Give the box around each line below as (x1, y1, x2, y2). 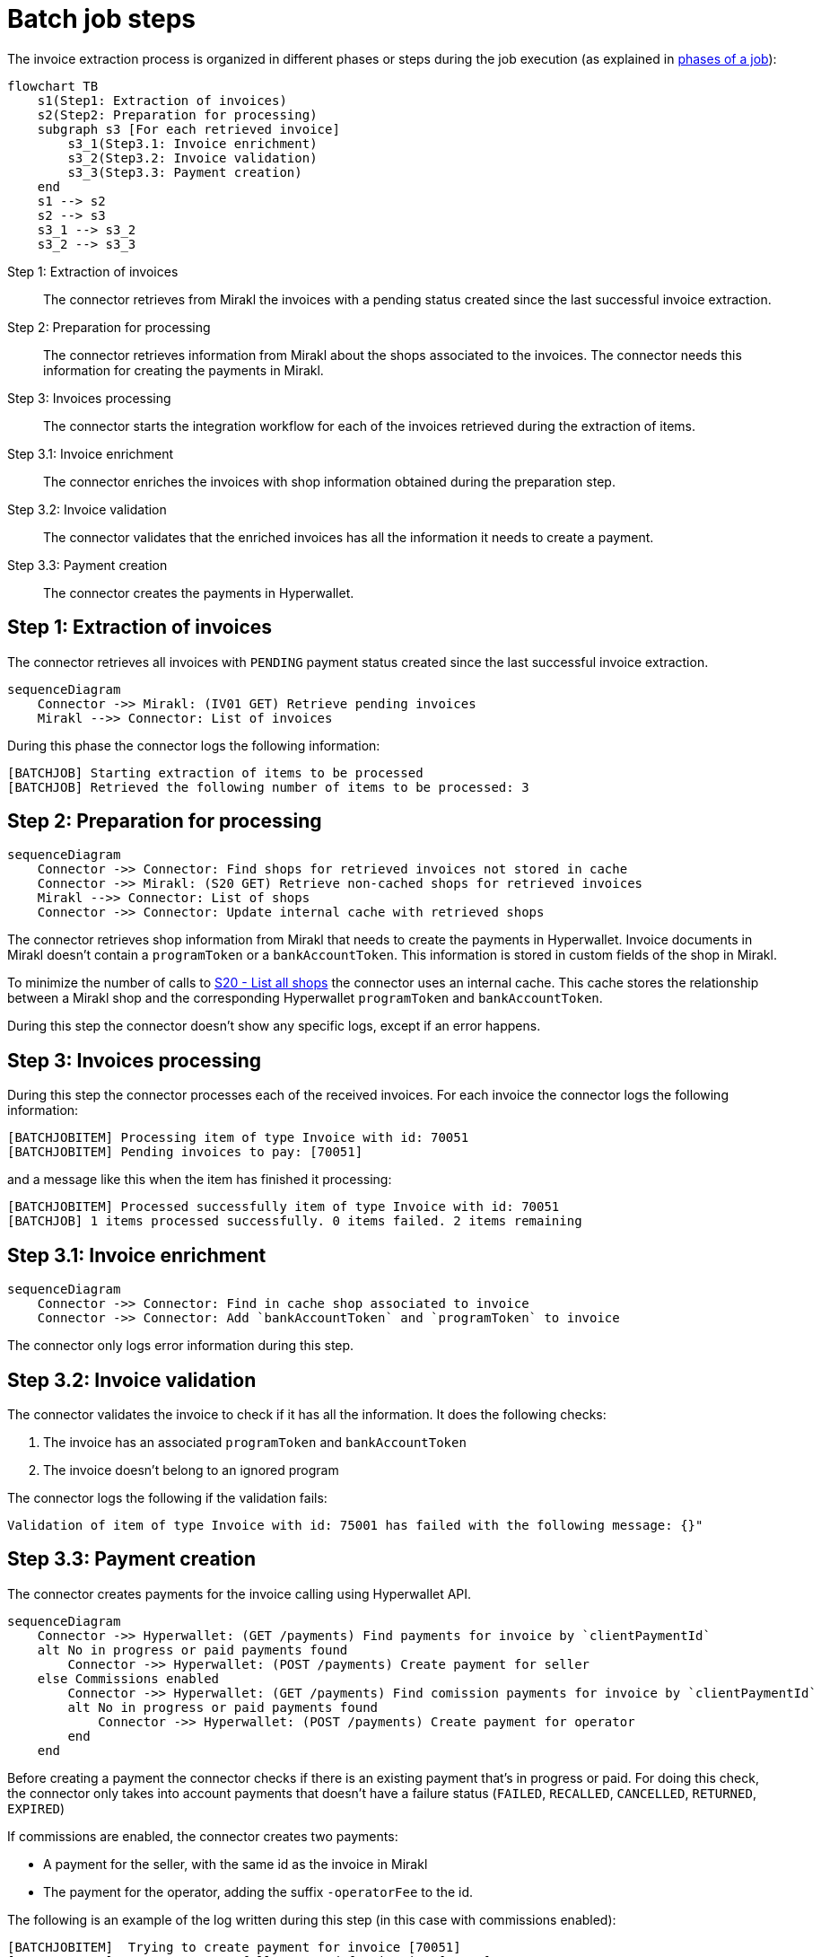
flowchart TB (7, 78, 99, 93)
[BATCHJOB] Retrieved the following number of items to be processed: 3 (7, 779, 529, 794)
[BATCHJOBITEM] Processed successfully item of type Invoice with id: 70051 (7, 1199, 560, 1215)
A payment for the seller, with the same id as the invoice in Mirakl (43, 1856, 428, 1872)
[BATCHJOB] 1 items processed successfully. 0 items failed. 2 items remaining (7, 1214, 582, 1229)
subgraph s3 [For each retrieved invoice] (37, 121, 340, 136)
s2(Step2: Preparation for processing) (37, 107, 318, 122)
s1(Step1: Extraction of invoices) (37, 92, 287, 108)
